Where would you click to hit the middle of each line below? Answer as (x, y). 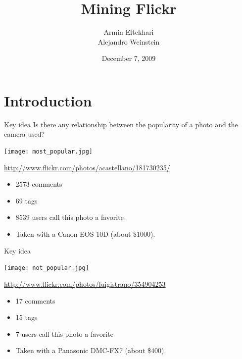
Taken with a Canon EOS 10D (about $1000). (85, 234)
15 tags (26, 317)
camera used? (24, 134)
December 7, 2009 (129, 58)
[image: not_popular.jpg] (47, 268)
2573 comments (39, 184)
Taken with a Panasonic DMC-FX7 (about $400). (91, 350)
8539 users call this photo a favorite (70, 217)
